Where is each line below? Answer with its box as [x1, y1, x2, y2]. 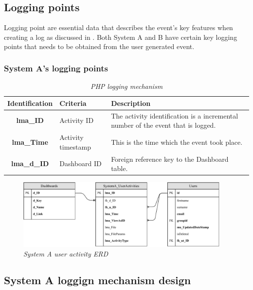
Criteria [59, 98, 87, 108]
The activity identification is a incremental [111, 110, 238, 120]
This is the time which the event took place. [111, 136, 243, 147]
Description [111, 98, 151, 108]
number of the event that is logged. [111, 120, 216, 130]
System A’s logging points [4, 62, 108, 74]
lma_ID [16, 115, 44, 125]
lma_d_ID [11, 158, 49, 169]
